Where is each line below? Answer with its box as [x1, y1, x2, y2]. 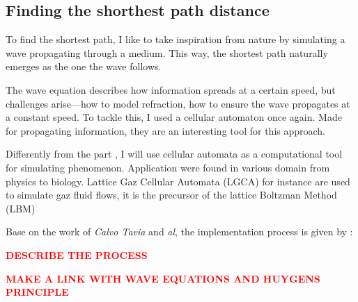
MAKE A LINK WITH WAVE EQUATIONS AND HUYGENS [6, 271, 320, 285]
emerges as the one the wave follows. [6, 59, 162, 74]
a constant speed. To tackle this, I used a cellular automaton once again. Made [6, 110, 342, 124]
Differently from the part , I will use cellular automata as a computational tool [6, 146, 343, 161]
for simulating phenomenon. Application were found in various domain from [6, 160, 330, 174]
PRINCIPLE [6, 285, 69, 299]
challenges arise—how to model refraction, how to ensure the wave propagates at [6, 96, 350, 110]
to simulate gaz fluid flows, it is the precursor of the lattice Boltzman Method [6, 187, 337, 202]
